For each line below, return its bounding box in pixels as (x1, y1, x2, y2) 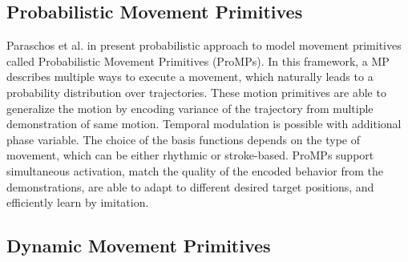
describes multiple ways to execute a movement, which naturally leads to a (6, 68, 374, 85)
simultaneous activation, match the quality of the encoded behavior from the (6, 162, 384, 179)
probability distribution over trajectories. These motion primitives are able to (6, 83, 386, 100)
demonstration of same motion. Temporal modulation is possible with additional (6, 115, 402, 132)
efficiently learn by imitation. (6, 194, 149, 211)
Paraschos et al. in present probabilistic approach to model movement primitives (6, 37, 402, 54)
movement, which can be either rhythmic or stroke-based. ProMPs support (6, 147, 374, 163)
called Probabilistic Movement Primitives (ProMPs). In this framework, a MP (6, 52, 390, 69)
